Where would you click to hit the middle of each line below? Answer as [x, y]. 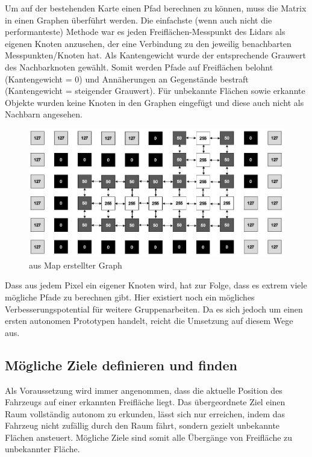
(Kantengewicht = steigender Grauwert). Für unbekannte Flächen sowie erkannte [155, 91]
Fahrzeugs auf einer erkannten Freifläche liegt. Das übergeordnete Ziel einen [145, 402]
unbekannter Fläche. [42, 449]
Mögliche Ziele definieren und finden [121, 365]
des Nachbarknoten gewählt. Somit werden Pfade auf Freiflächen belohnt [139, 67]
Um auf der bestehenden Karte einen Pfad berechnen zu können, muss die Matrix [156, 8]
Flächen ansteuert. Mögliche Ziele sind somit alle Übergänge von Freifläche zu [149, 437]
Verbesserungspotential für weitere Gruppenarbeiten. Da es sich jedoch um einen [154, 309]
